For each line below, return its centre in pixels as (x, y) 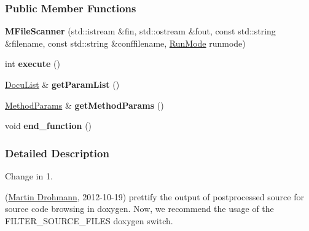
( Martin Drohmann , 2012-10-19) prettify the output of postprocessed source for (154, 196)
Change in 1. (29, 176)
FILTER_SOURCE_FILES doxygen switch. (89, 220)
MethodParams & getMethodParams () (84, 105)
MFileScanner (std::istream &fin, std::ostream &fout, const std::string (140, 31)
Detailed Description (57, 153)
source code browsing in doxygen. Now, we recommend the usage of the (139, 209)
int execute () (33, 64)
